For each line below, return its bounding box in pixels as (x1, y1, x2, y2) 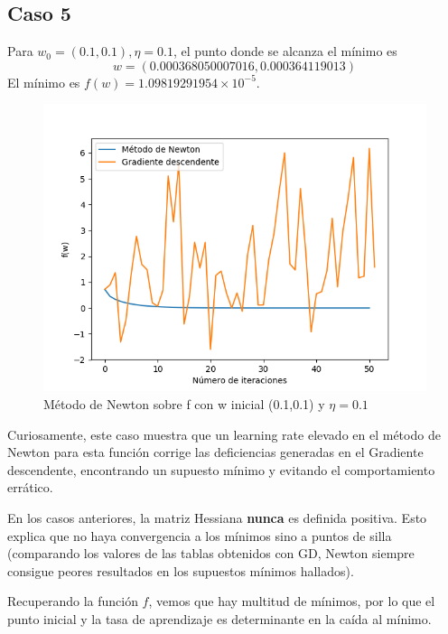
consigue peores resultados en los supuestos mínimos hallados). (7, 561, 354, 580)
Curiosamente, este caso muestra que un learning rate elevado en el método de (7, 424, 441, 443)
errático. (7, 478, 53, 497)
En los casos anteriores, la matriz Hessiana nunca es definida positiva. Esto (7, 508, 427, 527)
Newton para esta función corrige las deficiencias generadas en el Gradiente (7, 443, 424, 462)
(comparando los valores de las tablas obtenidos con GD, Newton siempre (7, 544, 415, 563)
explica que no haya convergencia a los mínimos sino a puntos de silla (7, 526, 392, 545)
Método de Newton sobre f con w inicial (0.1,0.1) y (43, 394, 325, 413)
